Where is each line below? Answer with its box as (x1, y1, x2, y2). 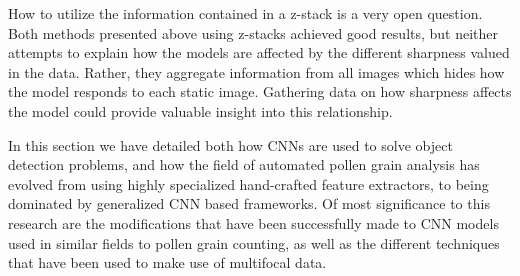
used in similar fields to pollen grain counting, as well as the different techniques (8, 232, 500, 253)
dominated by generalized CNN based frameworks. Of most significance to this (8, 193, 490, 214)
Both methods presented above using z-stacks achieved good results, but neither (8, 22, 499, 43)
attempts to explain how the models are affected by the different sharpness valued (8, 42, 510, 63)
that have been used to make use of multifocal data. (8, 252, 327, 273)
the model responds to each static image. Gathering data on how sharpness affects (8, 81, 512, 102)
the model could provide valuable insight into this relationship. (8, 100, 393, 121)
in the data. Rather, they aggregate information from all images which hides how (8, 61, 505, 82)
